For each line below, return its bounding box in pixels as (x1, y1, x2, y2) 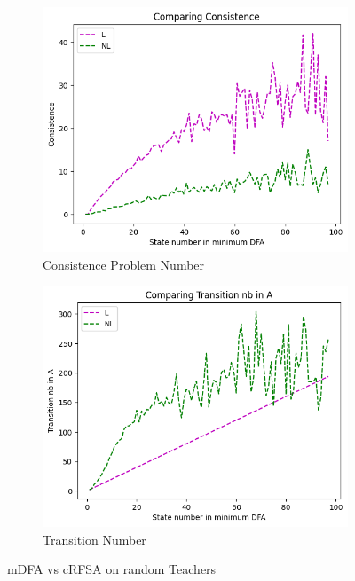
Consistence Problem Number (43, 255, 205, 273)
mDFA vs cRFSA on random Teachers (7, 560, 217, 578)
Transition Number (43, 530, 146, 548)
